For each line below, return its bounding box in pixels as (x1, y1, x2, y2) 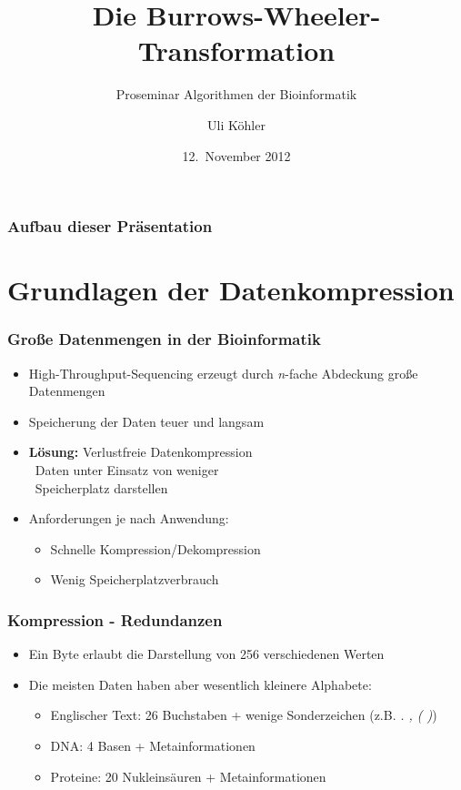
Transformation (137, 32, 336, 69)
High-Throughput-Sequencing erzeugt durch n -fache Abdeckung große (28, 363, 418, 382)
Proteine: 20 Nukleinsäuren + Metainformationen (50, 766, 326, 785)
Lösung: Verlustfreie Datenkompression (28, 442, 253, 461)
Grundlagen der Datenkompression (7, 271, 455, 309)
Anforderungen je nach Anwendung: (28, 509, 229, 528)
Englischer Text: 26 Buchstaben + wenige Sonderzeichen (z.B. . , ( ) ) (50, 705, 437, 724)
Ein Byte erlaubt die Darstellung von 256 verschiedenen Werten (28, 644, 385, 663)
